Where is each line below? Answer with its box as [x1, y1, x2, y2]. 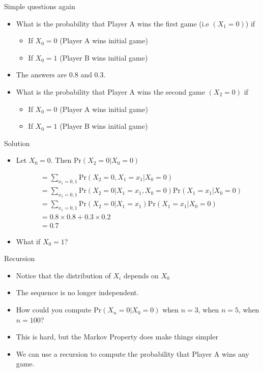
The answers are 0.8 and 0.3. [16, 69, 106, 80]
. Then [50, 155, 72, 165]
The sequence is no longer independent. [16, 287, 139, 298]
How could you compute [16, 304, 92, 315]
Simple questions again [4, 1, 75, 11]
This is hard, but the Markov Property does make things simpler [16, 331, 218, 342]
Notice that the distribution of [16, 270, 111, 280]
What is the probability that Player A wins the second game [16, 86, 205, 97]
